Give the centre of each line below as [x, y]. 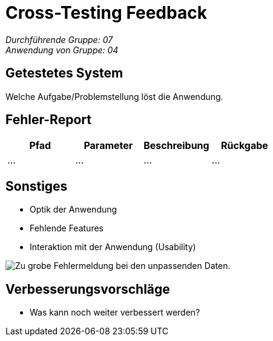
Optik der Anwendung [74, 210]
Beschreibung [176, 146]
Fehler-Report [48, 120]
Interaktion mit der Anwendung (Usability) [113, 247]
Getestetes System [64, 73]
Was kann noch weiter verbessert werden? [115, 313]
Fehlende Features [67, 228]
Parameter [108, 146]
